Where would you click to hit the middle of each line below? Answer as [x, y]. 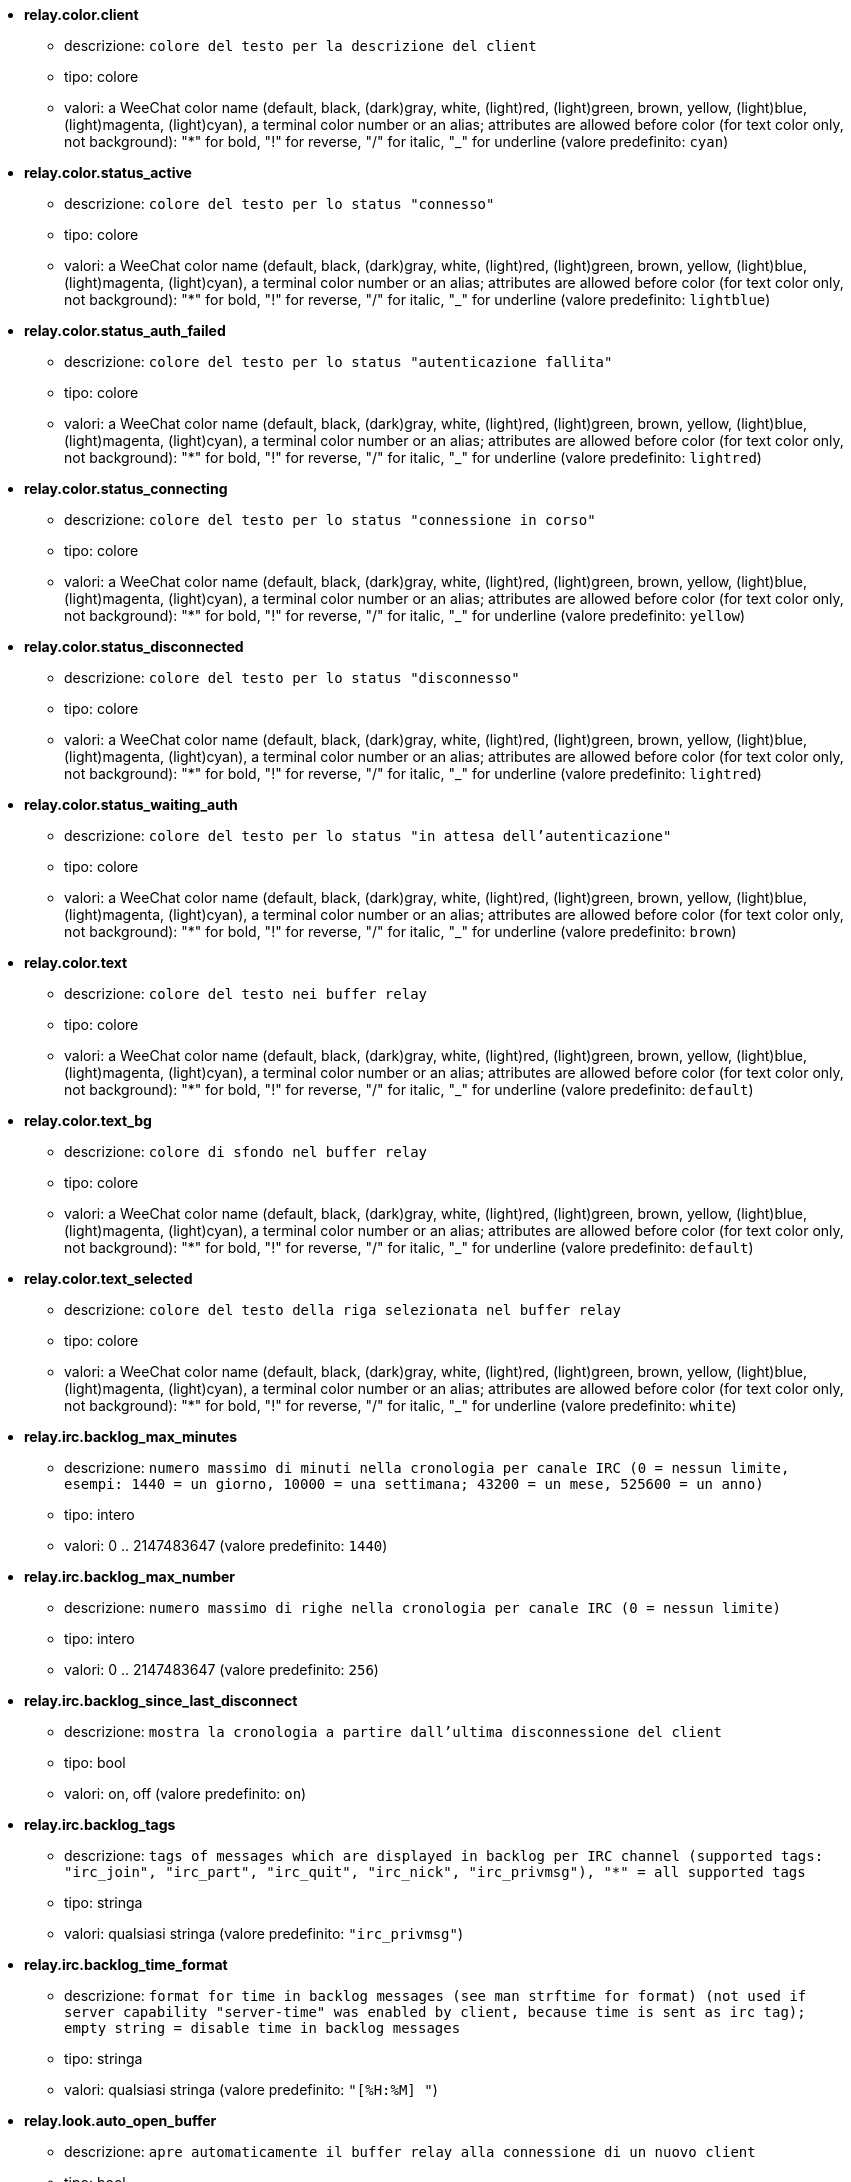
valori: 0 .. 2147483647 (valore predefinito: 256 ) [221, 1669]
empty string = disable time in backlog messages [262, 2028]
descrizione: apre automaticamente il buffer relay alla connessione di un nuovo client [410, 2151]
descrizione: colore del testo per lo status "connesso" [279, 203]
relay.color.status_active [108, 172]
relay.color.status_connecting [126, 488]
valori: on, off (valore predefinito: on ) [185, 1793]
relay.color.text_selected [108, 1278]
